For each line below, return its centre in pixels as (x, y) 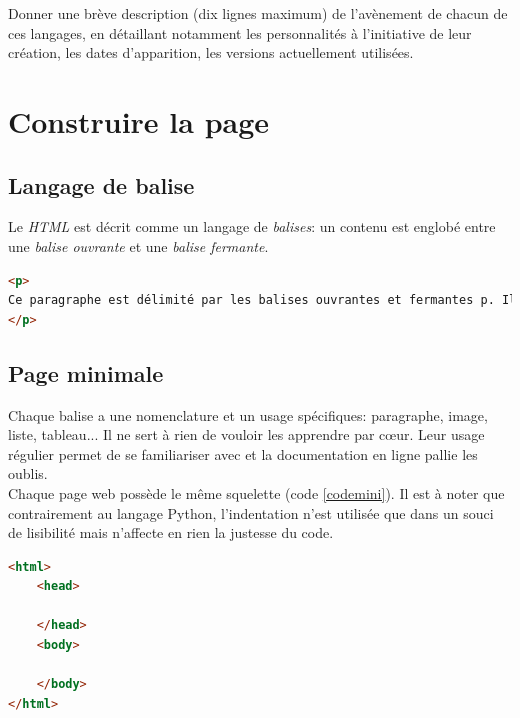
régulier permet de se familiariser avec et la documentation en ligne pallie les (243, 453)
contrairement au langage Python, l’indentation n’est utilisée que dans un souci (251, 512)
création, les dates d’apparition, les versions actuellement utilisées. (211, 52)
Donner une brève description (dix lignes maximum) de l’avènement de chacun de (258, 13)
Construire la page (139, 120)
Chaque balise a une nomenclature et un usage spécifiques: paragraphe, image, (248, 414)
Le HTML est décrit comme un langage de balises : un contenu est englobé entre (252, 226)
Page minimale (86, 372)
